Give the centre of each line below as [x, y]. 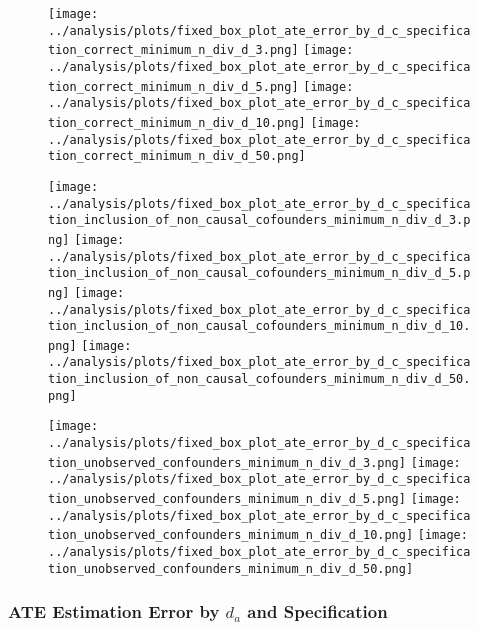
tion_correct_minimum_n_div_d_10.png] [177, 122]
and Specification [317, 611]
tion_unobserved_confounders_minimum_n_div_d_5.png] [227, 499]
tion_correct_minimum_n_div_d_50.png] [177, 156]
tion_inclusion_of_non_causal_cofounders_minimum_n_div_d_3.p [259, 220]
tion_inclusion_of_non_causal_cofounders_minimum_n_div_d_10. [259, 326]
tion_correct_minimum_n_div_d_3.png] [173, 50]
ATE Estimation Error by [114, 611]
